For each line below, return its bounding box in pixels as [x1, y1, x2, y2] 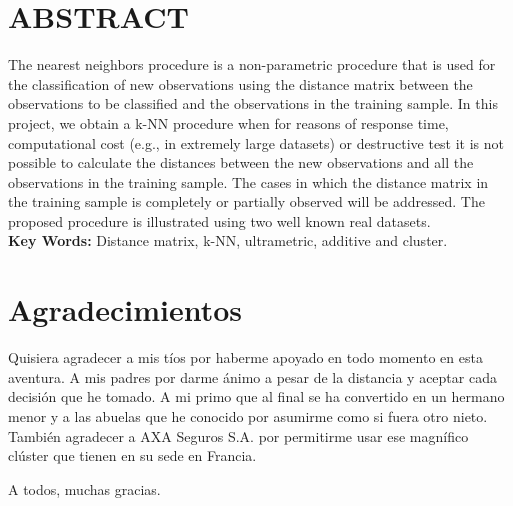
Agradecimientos [8, 289, 243, 330]
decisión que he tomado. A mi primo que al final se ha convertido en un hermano [8, 386, 505, 407]
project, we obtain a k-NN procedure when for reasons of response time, [8, 112, 449, 133]
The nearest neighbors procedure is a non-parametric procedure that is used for [8, 54, 496, 75]
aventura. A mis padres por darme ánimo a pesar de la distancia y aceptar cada [8, 366, 497, 387]
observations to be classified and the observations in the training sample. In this [8, 93, 498, 114]
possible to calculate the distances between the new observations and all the [8, 152, 474, 173]
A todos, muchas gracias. [8, 478, 161, 499]
